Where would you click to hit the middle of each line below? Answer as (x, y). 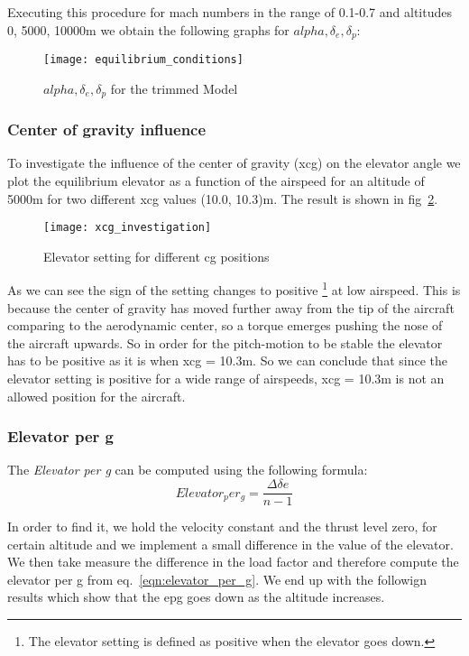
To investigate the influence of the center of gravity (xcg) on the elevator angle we (234, 163)
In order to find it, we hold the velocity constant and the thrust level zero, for (222, 527)
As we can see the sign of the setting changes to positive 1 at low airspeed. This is (234, 289)
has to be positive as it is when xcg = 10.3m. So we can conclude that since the (227, 360)
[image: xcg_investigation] (128, 228)
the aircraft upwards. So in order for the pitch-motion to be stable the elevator (225, 342)
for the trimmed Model (174, 88)
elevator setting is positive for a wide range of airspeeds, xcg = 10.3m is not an (226, 379)
